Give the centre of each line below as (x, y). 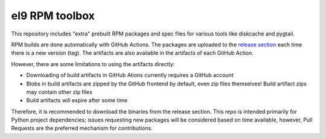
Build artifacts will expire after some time (77, 100)
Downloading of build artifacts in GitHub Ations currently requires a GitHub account (130, 75)
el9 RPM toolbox (53, 16)
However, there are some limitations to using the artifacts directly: (93, 64)
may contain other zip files (59, 92)
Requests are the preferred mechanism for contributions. (82, 128)
